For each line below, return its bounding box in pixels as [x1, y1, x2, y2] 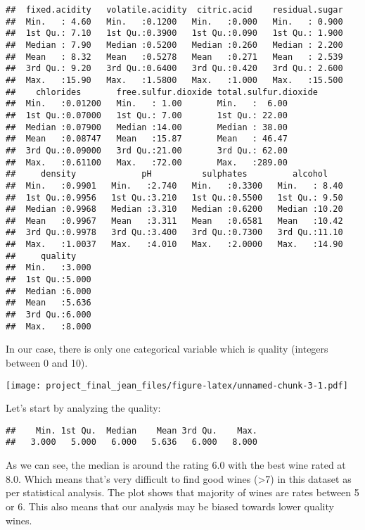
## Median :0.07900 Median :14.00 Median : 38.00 [6, 122, 288, 132]
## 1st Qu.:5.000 [6, 275, 91, 285]
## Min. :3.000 [6, 263, 91, 273]
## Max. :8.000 [6, 321, 91, 332]
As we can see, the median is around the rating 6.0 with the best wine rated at [6, 458, 346, 472]
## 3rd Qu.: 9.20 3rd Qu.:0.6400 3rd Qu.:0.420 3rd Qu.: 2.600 [6, 63, 343, 74]
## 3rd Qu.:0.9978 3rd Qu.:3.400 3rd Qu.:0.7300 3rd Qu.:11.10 [6, 227, 343, 238]
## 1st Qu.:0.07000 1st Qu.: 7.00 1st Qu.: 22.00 [6, 110, 288, 120]
